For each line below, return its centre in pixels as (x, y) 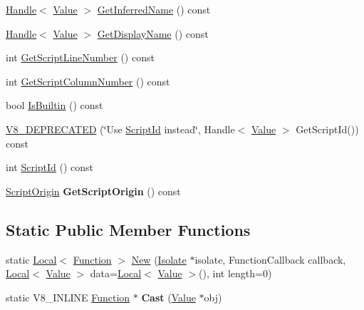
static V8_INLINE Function (68, 297)
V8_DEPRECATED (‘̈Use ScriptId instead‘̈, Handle (120, 129)
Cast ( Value (168, 297)
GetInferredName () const (154, 9)
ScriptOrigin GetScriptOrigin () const (93, 191)
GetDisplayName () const (153, 33)
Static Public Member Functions (128, 229)
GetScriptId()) (327, 129)
